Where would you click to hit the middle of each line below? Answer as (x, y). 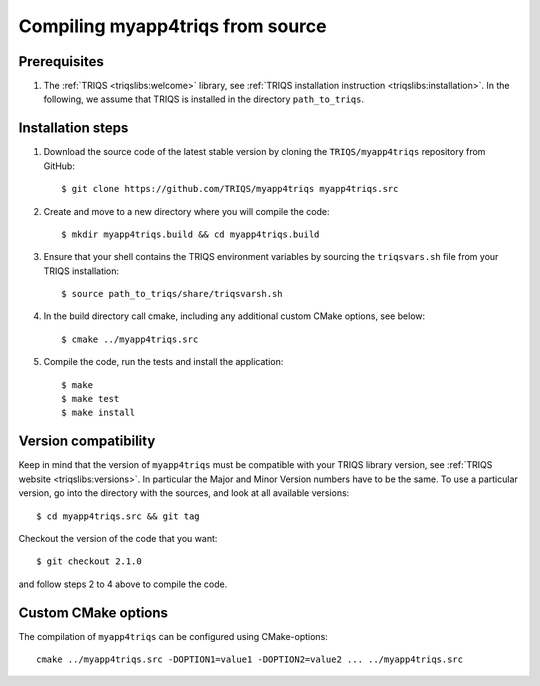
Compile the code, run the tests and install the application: (163, 362)
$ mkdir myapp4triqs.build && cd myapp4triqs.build (190, 234)
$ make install (98, 413)
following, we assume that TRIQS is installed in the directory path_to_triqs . (204, 99)
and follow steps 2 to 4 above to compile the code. (123, 584)
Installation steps (73, 128)
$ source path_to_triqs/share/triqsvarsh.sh (172, 294)
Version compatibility (87, 441)
